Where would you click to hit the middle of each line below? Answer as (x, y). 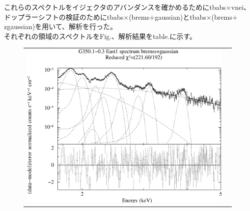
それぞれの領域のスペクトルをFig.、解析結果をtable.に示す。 (100, 36)
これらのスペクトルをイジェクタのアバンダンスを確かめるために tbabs (115, 7)
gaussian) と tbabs (181, 17)
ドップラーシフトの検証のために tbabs (64, 17)
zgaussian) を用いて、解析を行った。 (61, 26)
